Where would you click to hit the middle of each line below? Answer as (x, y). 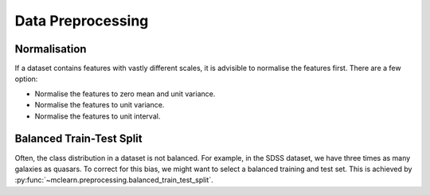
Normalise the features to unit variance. (100, 105)
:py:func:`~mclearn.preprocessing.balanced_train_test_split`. (114, 180)
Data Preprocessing (82, 21)
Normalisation (51, 49)
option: (26, 79)
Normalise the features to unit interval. (98, 116)
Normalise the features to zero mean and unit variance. (125, 94)
